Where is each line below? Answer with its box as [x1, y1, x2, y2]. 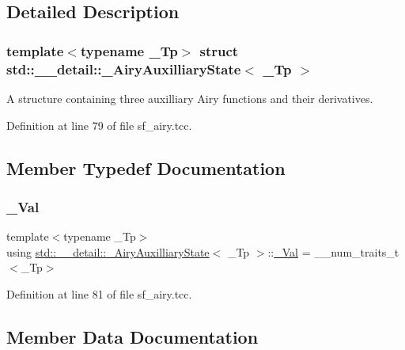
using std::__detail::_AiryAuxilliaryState [6, 243, 210, 260]
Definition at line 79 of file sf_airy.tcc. [6, 116, 192, 133]
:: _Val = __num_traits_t [267, 243, 399, 260]
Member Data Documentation [6, 324, 259, 348]
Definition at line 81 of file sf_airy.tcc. [6, 285, 192, 302]
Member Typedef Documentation [6, 155, 286, 180]
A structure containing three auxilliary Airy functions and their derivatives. [6, 89, 373, 106]
